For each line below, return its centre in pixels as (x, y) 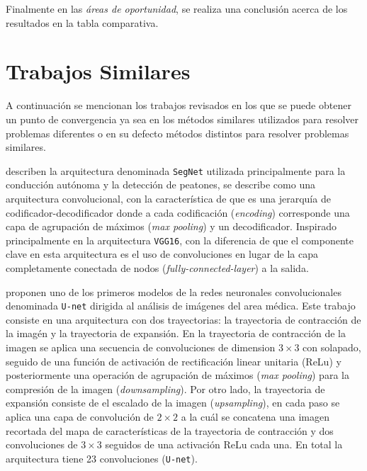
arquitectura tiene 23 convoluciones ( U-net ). (102, 458)
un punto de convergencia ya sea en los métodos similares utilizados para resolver (182, 119)
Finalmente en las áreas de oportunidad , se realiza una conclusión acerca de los (177, 8)
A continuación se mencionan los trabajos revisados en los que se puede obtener (179, 105)
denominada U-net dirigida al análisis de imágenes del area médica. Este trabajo (181, 306)
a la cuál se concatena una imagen (255, 416)
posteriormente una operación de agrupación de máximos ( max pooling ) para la (177, 375)
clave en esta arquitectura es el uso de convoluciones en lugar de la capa (162, 254)
